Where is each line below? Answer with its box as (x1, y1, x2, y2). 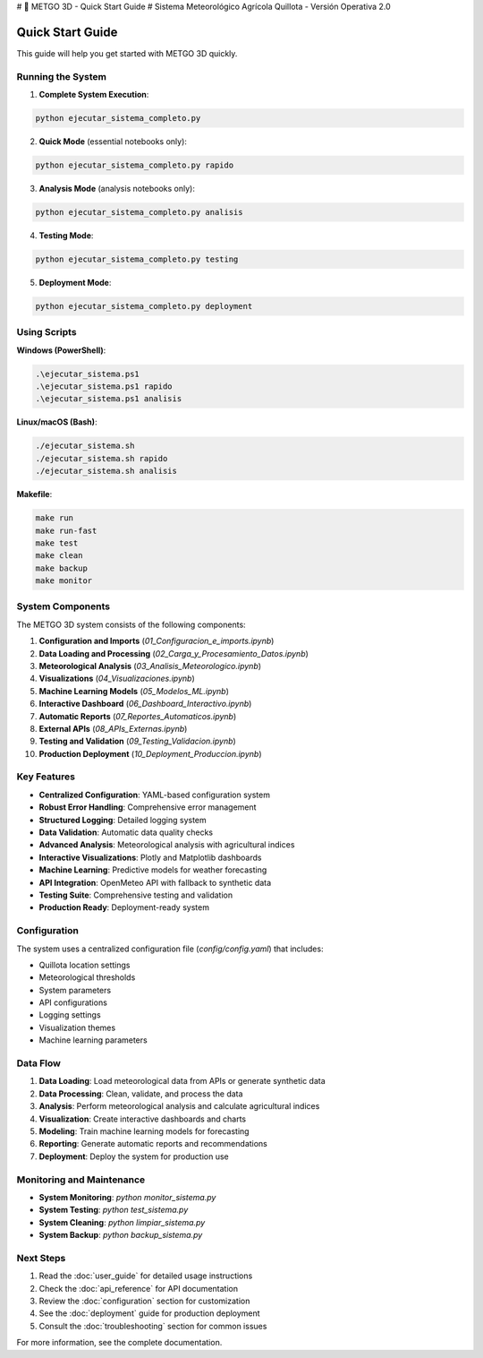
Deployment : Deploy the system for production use (38, 1151, 229, 1162)
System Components (16, 600, 111, 613)
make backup (35, 563, 89, 573)
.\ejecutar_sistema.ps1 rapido (35, 382, 174, 391)
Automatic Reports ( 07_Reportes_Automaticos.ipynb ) (38, 710, 237, 721)
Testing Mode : (38, 229, 94, 241)
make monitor (35, 576, 93, 586)
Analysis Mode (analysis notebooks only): (38, 183, 196, 193)
